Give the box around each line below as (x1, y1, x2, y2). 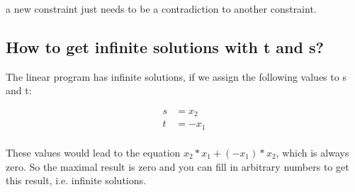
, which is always (276, 145, 349, 159)
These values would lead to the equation (6, 145, 181, 159)
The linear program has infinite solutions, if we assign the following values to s (6, 69, 346, 84)
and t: (6, 83, 32, 98)
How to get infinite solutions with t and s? (6, 35, 324, 57)
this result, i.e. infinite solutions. (6, 173, 146, 188)
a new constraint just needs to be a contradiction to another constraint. (6, 1, 317, 16)
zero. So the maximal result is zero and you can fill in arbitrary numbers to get (6, 159, 349, 174)
